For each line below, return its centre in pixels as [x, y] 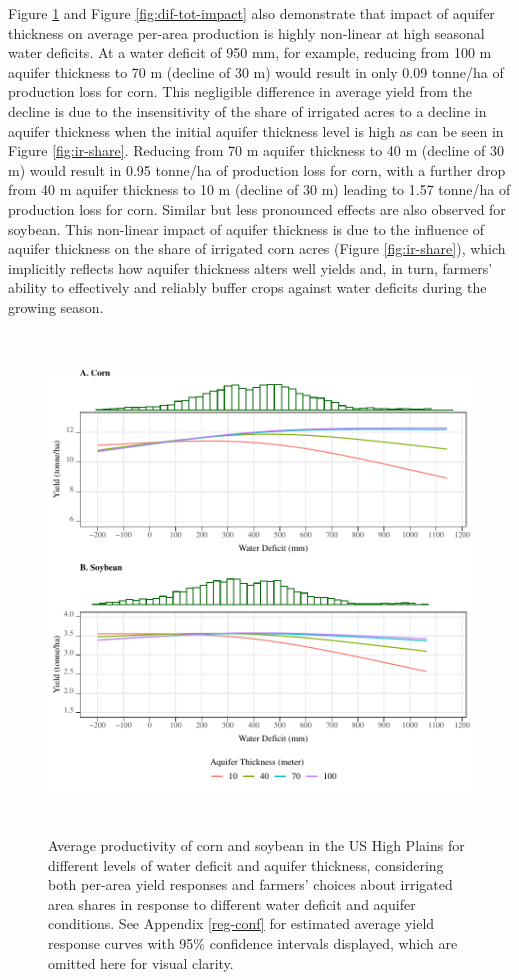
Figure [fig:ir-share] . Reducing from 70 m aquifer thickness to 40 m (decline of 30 [256, 150]
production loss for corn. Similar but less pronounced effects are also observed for [257, 208]
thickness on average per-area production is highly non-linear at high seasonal [246, 32]
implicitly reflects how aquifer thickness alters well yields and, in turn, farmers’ [250, 267]
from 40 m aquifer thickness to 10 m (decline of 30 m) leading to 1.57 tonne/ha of [259, 189]
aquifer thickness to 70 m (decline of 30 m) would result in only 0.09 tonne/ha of [256, 71]
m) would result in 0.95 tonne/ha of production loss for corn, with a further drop [257, 169]
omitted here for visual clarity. [141, 962]
